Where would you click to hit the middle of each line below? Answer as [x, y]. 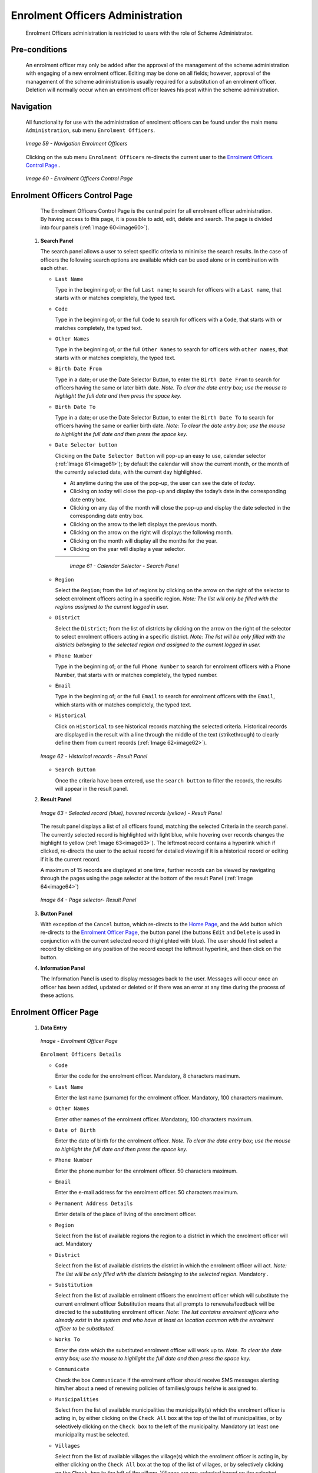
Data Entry [54, 1028]
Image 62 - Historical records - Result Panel [94, 756]
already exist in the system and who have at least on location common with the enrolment [164, 1320]
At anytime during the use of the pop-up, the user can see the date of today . [163, 483]
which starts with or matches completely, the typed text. [123, 705]
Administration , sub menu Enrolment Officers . [90, 130]
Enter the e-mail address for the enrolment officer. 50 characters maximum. [147, 1193]
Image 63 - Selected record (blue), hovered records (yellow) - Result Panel [131, 813]
